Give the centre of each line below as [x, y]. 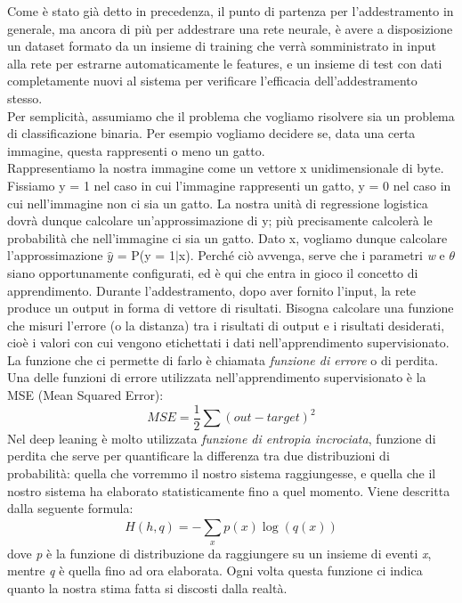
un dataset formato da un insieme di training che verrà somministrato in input [222, 46]
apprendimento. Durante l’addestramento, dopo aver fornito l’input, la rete [212, 290]
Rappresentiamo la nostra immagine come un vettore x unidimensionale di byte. [226, 168]
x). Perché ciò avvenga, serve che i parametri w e [312, 255]
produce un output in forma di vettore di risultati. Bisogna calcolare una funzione [231, 308]
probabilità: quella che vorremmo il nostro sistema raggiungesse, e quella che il [222, 473]
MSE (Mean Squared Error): [85, 395]
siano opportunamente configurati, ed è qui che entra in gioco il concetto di [213, 272]
